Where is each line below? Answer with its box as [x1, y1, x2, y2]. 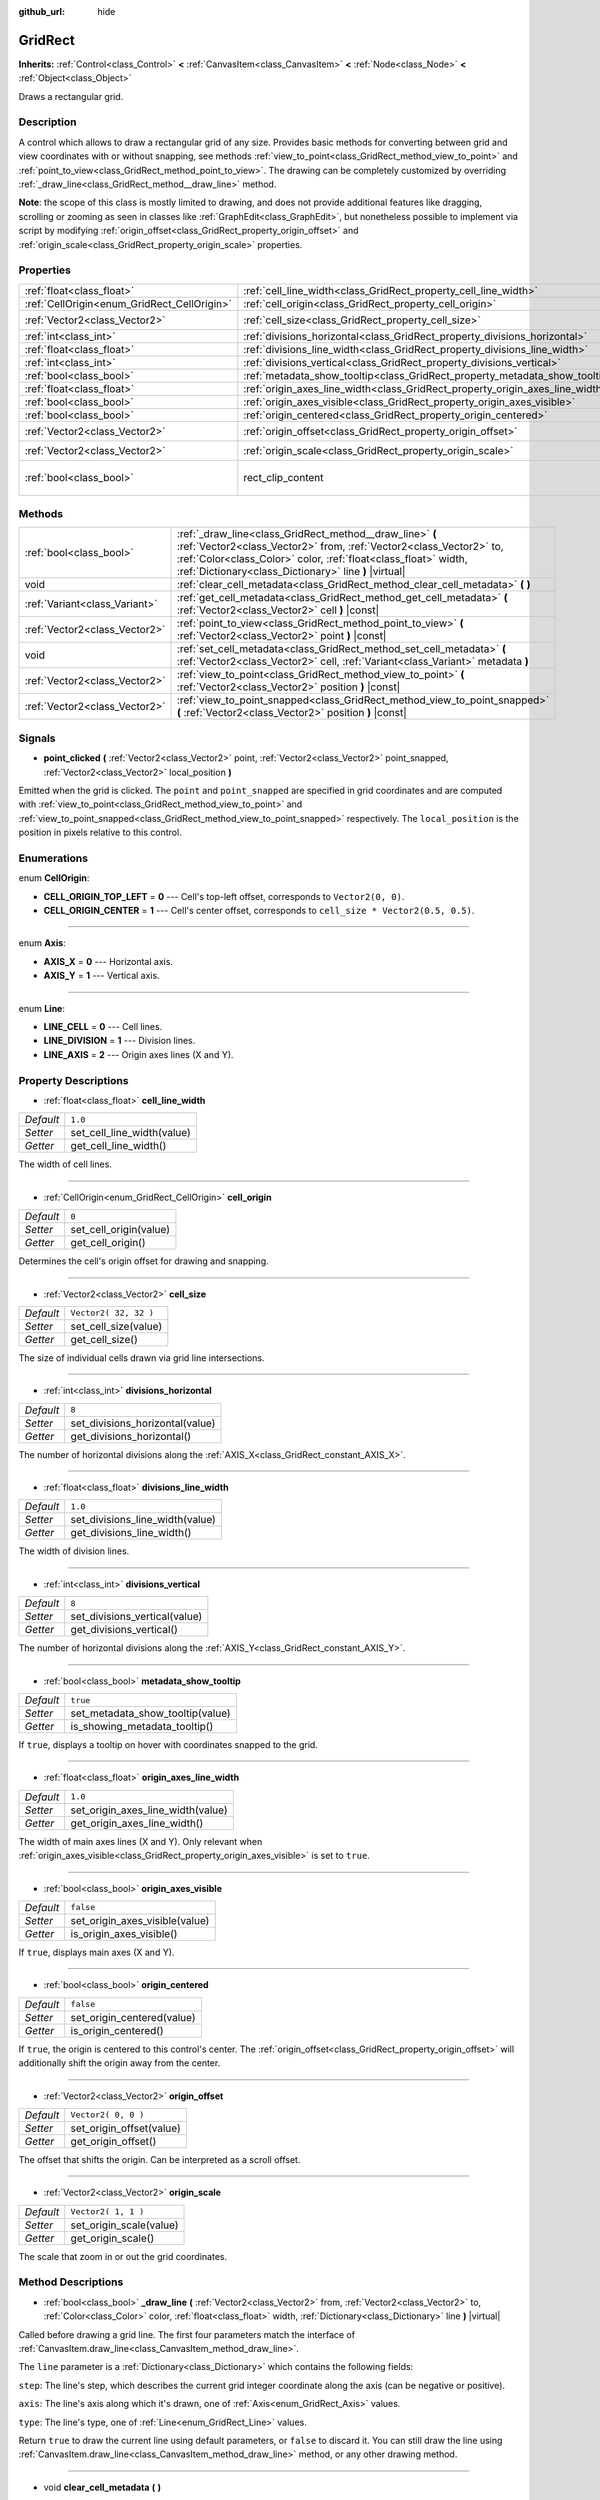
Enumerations [18, 851, 89, 865]
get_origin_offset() [70, 2134, 157, 2148]
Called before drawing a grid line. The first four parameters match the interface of [18, 2328, 355, 2340]
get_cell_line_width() [70, 1139, 167, 1153]
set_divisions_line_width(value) [70, 1513, 217, 1527]
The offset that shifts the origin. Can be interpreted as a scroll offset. [18, 2153, 301, 2165]
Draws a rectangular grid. [18, 90, 124, 102]
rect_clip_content [243, 471, 324, 485]
